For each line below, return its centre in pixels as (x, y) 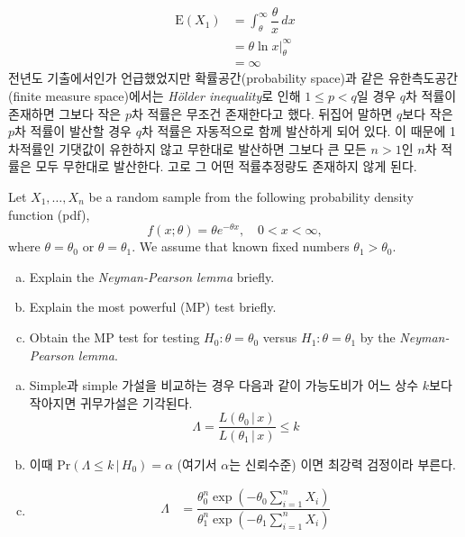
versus (280, 337)
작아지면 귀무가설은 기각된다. (111, 402)
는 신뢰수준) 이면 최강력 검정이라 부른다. (342, 464)
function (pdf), (49, 214)
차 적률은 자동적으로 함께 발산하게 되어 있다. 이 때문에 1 (298, 131)
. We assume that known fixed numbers (241, 246)
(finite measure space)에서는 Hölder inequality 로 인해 (155, 96)
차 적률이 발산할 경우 (73, 131)
